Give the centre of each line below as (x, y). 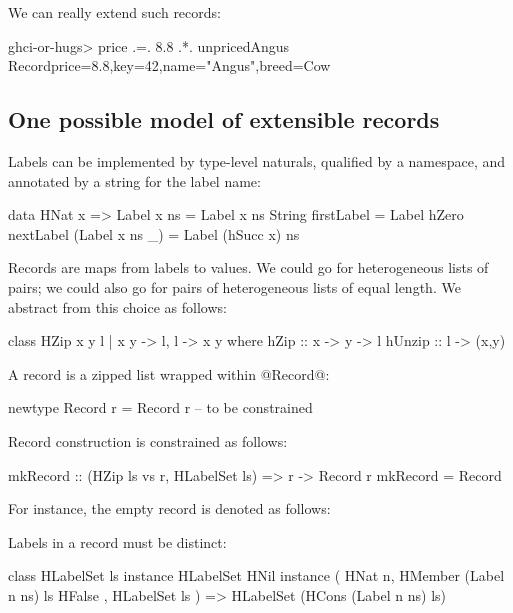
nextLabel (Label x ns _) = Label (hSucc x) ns (154, 233)
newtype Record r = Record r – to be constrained (160, 407)
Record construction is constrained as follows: (148, 440)
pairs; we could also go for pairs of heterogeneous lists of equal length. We (234, 286)
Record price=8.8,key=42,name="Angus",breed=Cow (169, 65)
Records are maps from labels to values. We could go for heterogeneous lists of (248, 267)
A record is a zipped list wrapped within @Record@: (169, 373)
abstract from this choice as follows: (117, 306)
